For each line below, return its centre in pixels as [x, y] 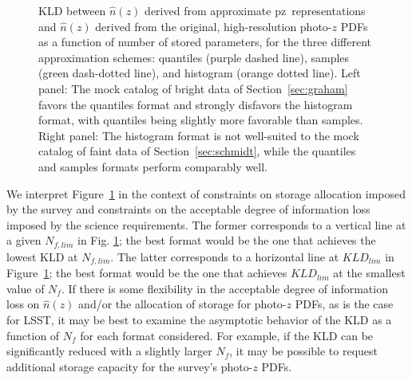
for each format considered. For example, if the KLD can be [227, 335]
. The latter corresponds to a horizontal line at [225, 256]
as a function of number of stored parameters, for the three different [205, 42]
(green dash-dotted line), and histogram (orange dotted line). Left [200, 73]
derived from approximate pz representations [255, 10]
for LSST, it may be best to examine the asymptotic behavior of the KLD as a [199, 319]
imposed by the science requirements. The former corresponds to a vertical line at [206, 224]
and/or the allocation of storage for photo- [182, 304]
